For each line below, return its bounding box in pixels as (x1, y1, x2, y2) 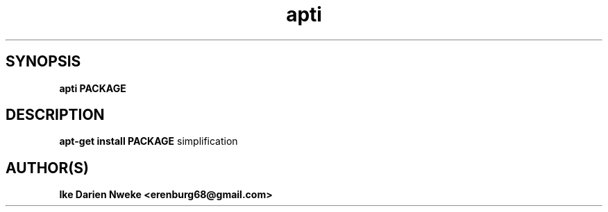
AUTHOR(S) (6, 159, 89, 177)
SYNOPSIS (6, 53, 81, 71)
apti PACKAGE (59, 82, 126, 94)
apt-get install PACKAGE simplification (59, 135, 238, 148)
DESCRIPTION (6, 106, 105, 124)
